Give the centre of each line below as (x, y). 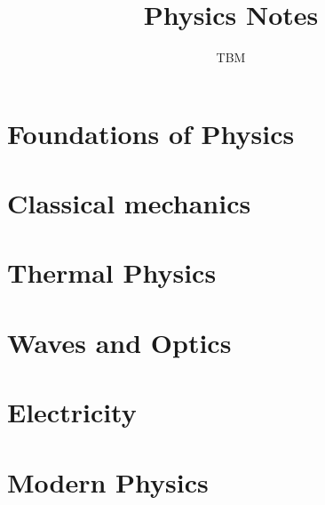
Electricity (72, 412)
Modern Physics (108, 481)
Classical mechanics (129, 203)
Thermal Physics (112, 273)
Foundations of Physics (151, 133)
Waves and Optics (119, 342)
